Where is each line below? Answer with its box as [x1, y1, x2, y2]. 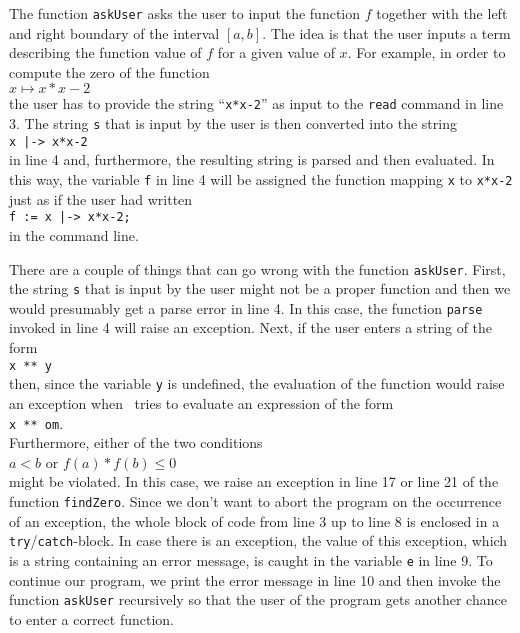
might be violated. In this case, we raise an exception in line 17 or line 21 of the [9, 471, 499, 492]
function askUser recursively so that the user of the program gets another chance [9, 589, 507, 610]
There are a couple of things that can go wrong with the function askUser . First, [9, 258, 506, 279]
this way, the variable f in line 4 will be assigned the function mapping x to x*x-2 [9, 169, 513, 189]
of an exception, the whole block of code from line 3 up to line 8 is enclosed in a [9, 510, 500, 531]
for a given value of [217, 42, 335, 63]
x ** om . [9, 412, 64, 433]
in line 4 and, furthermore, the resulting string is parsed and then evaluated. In [9, 149, 495, 170]
